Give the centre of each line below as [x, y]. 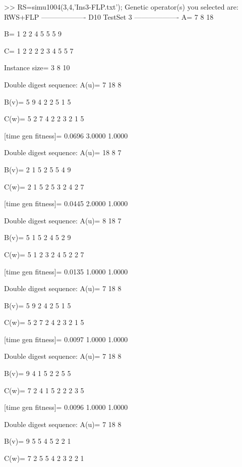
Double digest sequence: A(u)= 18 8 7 [63, 152]
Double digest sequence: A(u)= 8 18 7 [63, 220]
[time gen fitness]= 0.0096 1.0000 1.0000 [66, 407]
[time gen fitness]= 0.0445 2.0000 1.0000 [66, 203]
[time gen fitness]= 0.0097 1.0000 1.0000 [66, 339]
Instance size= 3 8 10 [37, 67]
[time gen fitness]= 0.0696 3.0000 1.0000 [66, 135]
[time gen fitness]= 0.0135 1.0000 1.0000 [66, 271]
